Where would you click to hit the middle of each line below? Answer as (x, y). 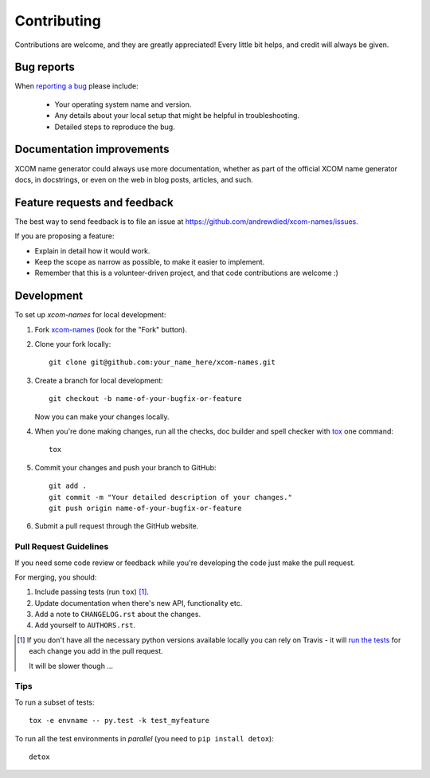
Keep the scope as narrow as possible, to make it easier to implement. (150, 262)
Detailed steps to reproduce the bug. (115, 127)
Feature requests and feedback (94, 202)
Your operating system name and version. (123, 104)
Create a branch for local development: (99, 380)
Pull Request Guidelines (62, 547)
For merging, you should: (56, 577)
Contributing (58, 21)
